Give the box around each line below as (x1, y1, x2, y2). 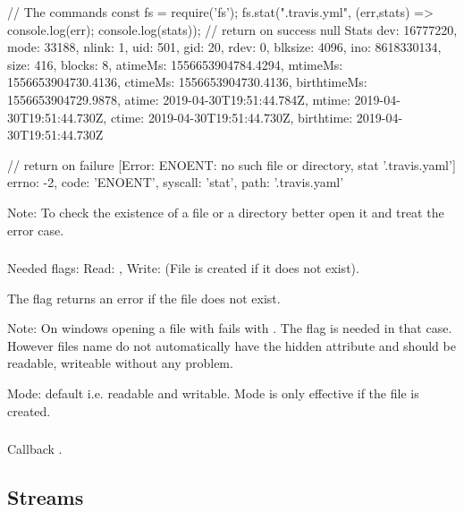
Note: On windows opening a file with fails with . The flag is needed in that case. (7, 319, 452, 337)
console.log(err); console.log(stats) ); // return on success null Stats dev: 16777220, (7, 20, 458, 38)
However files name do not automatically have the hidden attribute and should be (7, 336, 456, 354)
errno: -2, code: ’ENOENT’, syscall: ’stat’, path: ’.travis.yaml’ (7, 173, 344, 192)
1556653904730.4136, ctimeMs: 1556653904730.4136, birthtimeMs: (7, 73, 367, 91)
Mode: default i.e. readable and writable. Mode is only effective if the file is (7, 384, 419, 403)
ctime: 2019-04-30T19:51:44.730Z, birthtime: (110, 107, 353, 126)
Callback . (7, 439, 63, 458)
